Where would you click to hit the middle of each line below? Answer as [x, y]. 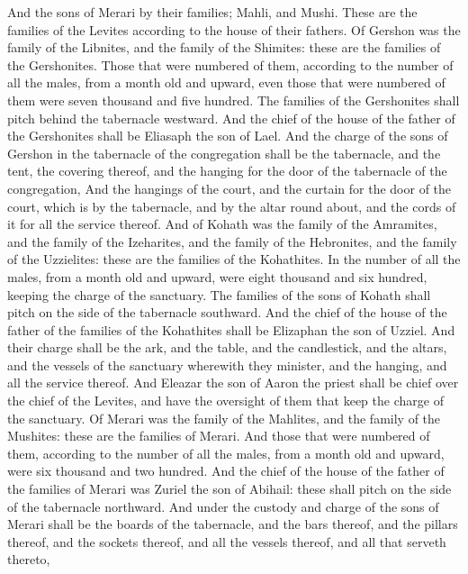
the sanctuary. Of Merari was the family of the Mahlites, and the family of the [224, 418]
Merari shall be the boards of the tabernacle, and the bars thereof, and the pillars [233, 524]
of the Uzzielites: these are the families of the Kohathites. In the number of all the [234, 259]
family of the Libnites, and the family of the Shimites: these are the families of [224, 47]
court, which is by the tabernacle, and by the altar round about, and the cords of [232, 206]
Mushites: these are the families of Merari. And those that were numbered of [219, 436]
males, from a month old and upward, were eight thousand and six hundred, [217, 276]
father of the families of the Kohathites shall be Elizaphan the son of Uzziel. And [231, 329]
